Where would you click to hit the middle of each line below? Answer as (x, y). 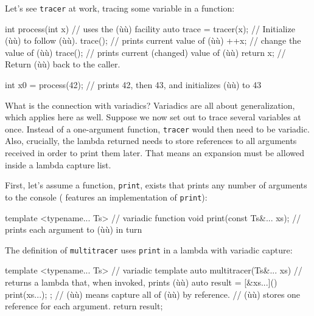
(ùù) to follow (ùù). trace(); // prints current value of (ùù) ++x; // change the (153, 40)
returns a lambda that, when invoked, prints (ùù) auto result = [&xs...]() (141, 282)
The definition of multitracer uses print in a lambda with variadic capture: (149, 249)
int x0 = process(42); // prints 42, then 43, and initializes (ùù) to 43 (133, 85)
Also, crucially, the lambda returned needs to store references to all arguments (151, 141)
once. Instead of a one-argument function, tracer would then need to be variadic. (157, 129)
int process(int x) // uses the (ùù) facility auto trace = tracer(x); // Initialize (150, 28)
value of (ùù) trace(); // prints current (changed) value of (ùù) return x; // (145, 52)
